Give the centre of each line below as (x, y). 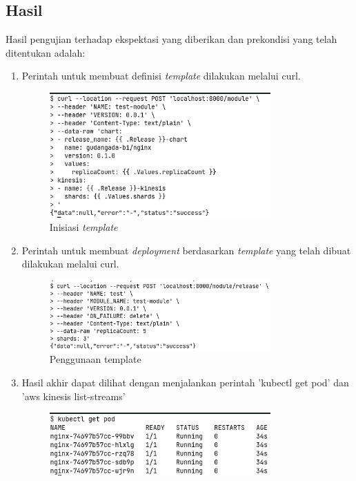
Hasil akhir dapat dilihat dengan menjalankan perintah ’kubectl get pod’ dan (185, 382)
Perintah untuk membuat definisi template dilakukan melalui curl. (161, 76)
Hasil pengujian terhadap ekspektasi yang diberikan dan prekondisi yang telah (171, 39)
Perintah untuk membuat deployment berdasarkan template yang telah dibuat (186, 250)
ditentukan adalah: (46, 52)
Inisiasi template (83, 227)
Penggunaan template (95, 359)
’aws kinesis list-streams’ (73, 396)
